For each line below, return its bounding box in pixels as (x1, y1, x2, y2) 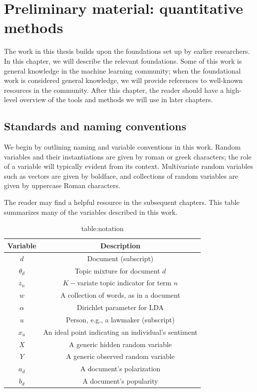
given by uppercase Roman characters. (4, 180, 121, 191)
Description (100, 240, 140, 250)
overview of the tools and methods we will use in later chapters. (19, 94, 213, 105)
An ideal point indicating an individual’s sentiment (43, 326, 198, 337)
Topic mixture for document (75, 265, 160, 275)
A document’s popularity (83, 376, 158, 386)
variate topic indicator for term (77, 277, 171, 288)
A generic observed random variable (66, 351, 175, 361)
